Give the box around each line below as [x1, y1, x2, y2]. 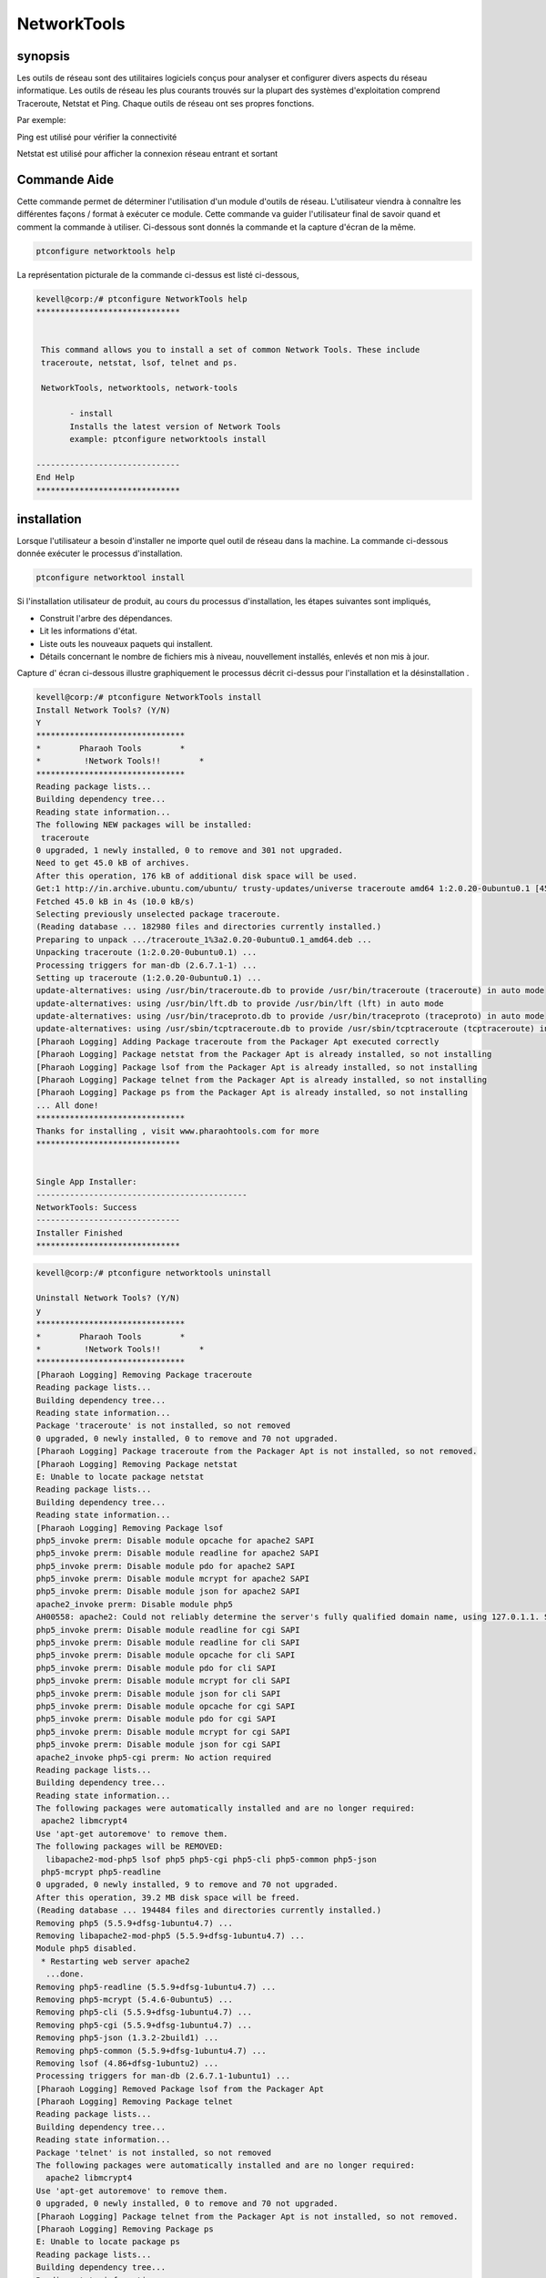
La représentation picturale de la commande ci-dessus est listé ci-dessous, [16, 269, 299, 280]
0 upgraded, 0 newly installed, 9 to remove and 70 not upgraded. [35, 1880, 339, 1890]
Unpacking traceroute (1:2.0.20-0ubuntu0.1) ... [35, 948, 258, 958]
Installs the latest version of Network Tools [69, 421, 281, 432]
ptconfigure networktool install [35, 572, 186, 583]
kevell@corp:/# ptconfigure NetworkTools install [35, 693, 262, 703]
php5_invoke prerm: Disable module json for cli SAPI [35, 1688, 281, 1698]
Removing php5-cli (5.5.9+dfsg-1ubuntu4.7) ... [35, 2007, 252, 2017]
